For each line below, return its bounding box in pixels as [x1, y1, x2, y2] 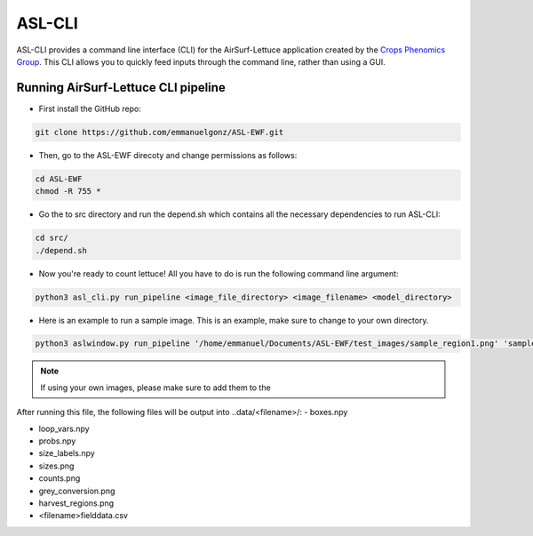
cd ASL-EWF [35, 173, 83, 184]
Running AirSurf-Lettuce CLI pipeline [16, 80, 226, 95]
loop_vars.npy [38, 423, 90, 434]
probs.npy [38, 436, 76, 446]
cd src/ [35, 233, 68, 244]
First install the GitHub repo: [38, 103, 141, 114]
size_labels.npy [38, 448, 95, 459]
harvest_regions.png [38, 498, 115, 508]
